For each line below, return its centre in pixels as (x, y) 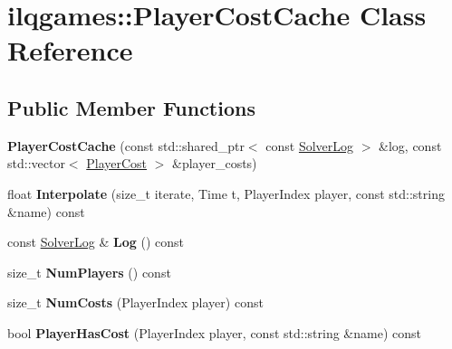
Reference (70, 50)
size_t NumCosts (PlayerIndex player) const (135, 302)
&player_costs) (215, 163)
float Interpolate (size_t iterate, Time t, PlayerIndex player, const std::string (226, 193)
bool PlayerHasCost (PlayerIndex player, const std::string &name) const (214, 332)
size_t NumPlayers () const (89, 272)
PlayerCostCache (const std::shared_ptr (126, 145)
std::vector (36, 163)
